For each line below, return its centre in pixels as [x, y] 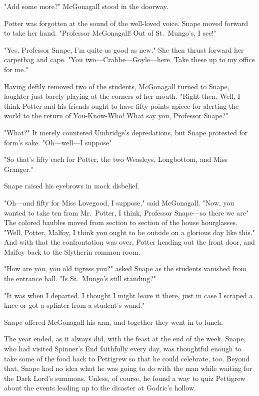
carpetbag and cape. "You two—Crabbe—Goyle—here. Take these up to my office [129, 59]
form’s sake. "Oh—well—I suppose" [58, 142]
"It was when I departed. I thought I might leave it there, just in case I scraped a [128, 295]
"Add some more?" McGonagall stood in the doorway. [86, 6]
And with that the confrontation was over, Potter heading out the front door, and [129, 242]
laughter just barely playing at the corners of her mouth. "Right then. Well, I [122, 96]
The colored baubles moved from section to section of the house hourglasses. [121, 222]
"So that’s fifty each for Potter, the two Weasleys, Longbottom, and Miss [116, 159]
